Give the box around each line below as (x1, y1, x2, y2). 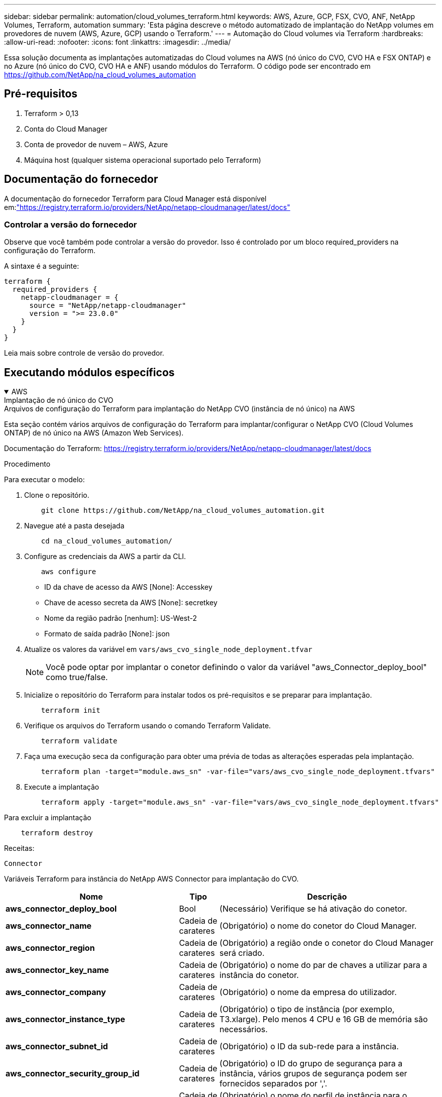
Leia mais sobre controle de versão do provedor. (4, 349, 164, 358)
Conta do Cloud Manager (24, 124, 107, 133)
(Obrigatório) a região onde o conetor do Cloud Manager (219, 938, 433, 948)
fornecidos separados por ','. (219, 1078, 327, 1089)
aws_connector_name (6, 921, 92, 931)
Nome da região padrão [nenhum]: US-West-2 (44, 614, 197, 623)
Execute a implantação (24, 783, 99, 792)
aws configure (41, 568, 96, 576)
